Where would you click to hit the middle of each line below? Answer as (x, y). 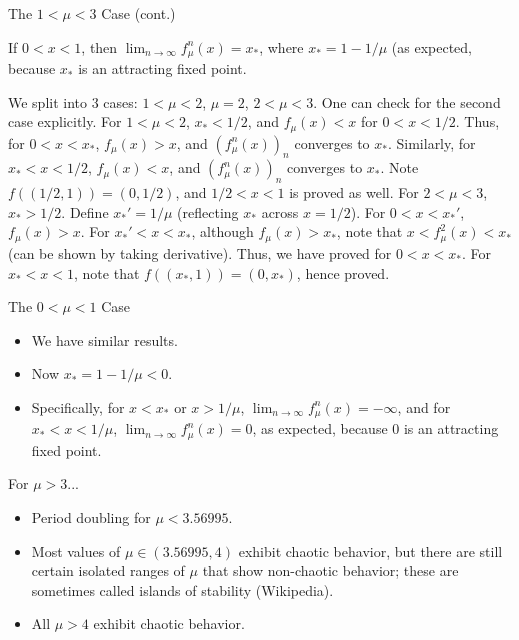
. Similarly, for (431, 142)
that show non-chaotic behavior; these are (330, 570)
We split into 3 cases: (73, 101)
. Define (85, 211)
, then (99, 46)
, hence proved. (343, 272)
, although (222, 231)
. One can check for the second (407, 101)
